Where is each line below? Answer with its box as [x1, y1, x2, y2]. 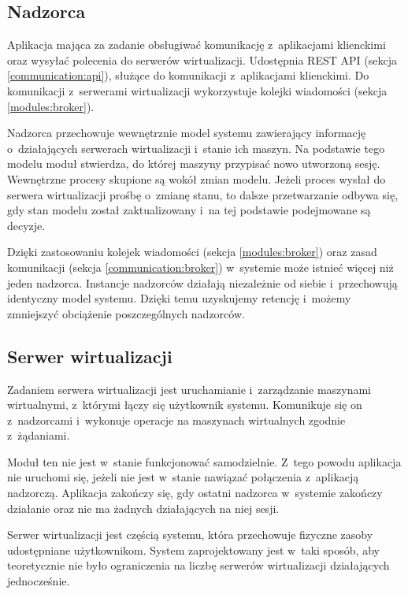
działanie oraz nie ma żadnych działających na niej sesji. [7, 499, 280, 516]
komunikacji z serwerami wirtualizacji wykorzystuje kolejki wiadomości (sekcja [7, 82, 388, 98]
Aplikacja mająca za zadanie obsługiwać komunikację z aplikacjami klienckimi [7, 36, 386, 53]
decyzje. [7, 217, 46, 233]
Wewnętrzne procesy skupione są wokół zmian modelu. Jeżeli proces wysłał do [7, 170, 386, 187]
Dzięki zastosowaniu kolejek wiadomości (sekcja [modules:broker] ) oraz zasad [7, 243, 377, 260]
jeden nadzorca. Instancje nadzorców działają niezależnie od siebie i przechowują [7, 274, 398, 291]
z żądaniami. [7, 427, 70, 444]
